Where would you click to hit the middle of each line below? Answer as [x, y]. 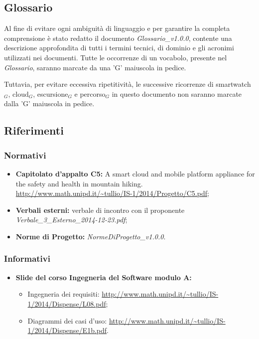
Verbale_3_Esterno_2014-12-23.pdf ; [71, 220]
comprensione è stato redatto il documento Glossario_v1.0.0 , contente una [118, 38]
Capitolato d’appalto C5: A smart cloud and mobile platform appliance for [135, 173]
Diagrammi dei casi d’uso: [67, 320]
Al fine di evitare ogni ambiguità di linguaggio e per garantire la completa [117, 28]
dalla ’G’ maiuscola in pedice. [49, 103]
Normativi [25, 155]
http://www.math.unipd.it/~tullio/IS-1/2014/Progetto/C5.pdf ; [112, 193]
